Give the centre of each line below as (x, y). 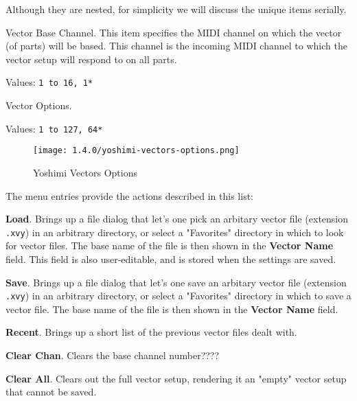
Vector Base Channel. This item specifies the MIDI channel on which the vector (174, 32)
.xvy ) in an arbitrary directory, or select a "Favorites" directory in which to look (175, 232)
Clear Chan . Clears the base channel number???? (113, 355)
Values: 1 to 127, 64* (54, 128)
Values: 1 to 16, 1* (49, 82)
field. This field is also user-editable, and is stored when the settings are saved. (171, 259)
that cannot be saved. (51, 392)
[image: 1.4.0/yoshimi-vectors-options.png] (136, 151)
